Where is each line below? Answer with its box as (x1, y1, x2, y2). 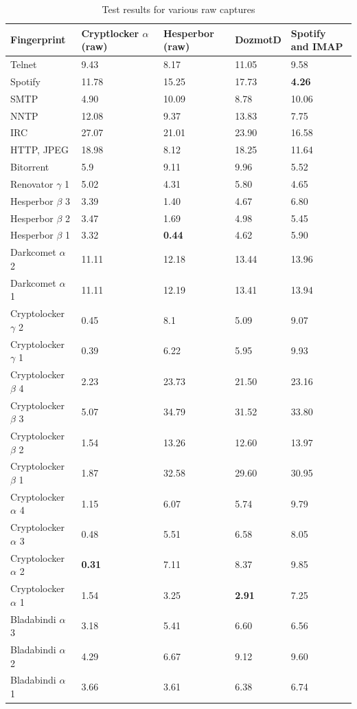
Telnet (10, 57, 37, 72)
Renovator (10, 176, 54, 190)
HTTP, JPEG (10, 142, 69, 157)
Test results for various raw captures (102, 2, 255, 16)
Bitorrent (10, 160, 49, 174)
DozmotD (235, 32, 281, 47)
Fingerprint (10, 32, 66, 47)
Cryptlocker (81, 25, 139, 40)
